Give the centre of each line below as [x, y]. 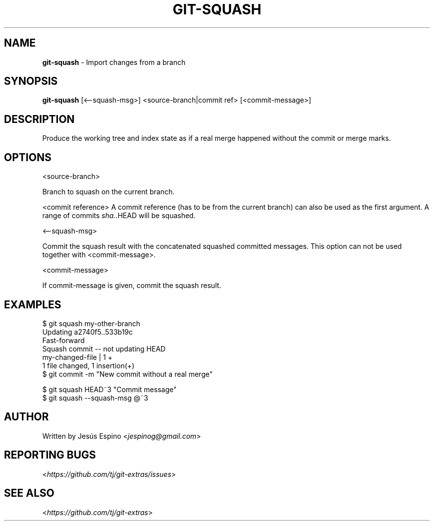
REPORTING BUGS [50, 455]
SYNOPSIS [31, 81]
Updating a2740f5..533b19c [88, 332]
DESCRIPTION [39, 119]
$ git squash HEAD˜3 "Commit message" [109, 389]
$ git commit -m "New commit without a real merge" [128, 374]
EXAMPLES [33, 304]
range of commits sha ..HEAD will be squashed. [119, 216]
